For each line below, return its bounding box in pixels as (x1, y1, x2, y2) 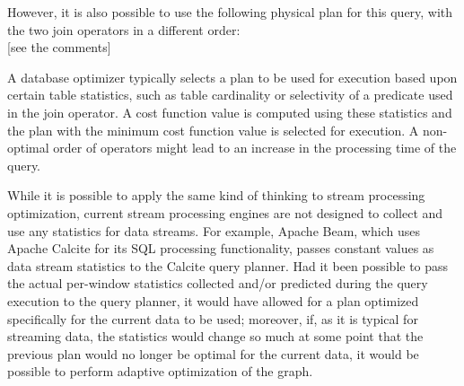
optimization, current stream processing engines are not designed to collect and (7, 203, 443, 222)
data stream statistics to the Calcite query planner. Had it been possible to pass (7, 256, 449, 275)
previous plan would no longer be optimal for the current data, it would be (7, 344, 419, 363)
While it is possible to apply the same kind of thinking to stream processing (7, 186, 425, 205)
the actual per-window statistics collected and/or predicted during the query (7, 274, 428, 293)
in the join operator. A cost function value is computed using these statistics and (7, 102, 452, 121)
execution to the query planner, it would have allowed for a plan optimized (7, 291, 419, 310)
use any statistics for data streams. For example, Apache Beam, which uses (7, 221, 420, 240)
